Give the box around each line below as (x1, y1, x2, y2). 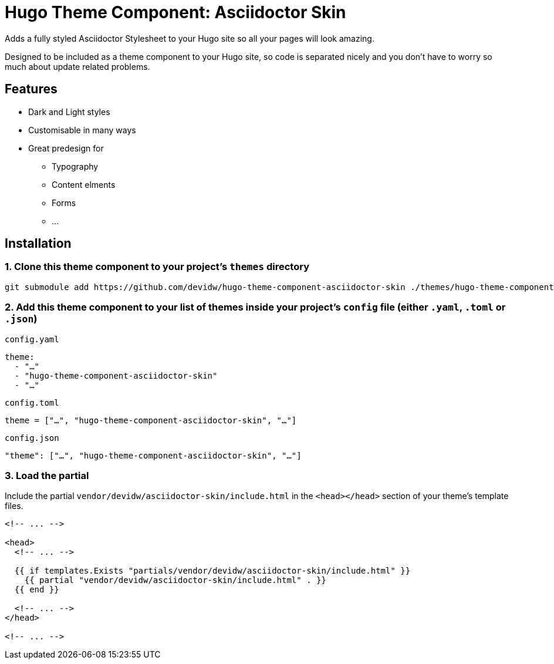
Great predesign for (28, 143, 104, 153)
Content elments (52, 179, 116, 190)
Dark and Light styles (28, 106, 110, 117)
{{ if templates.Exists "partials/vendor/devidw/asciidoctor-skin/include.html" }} (14, 566, 411, 576)
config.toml (5, 397, 59, 407)
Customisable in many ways (28, 124, 136, 135)
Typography (52, 161, 99, 171)
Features (5, 82, 58, 97)
